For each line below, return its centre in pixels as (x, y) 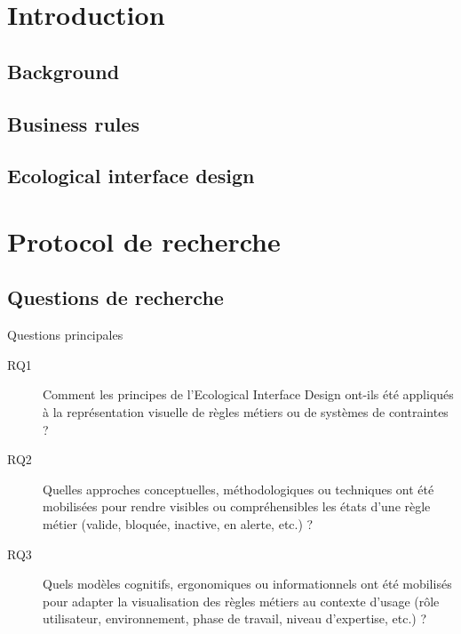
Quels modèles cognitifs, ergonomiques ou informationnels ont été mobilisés (247, 584)
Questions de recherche (115, 297)
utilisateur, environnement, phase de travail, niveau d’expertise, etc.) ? (235, 618)
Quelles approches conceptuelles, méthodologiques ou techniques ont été (238, 489)
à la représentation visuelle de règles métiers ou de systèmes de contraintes (246, 412)
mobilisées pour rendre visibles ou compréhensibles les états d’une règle (237, 506)
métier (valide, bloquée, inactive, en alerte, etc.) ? (178, 524)
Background (64, 71)
